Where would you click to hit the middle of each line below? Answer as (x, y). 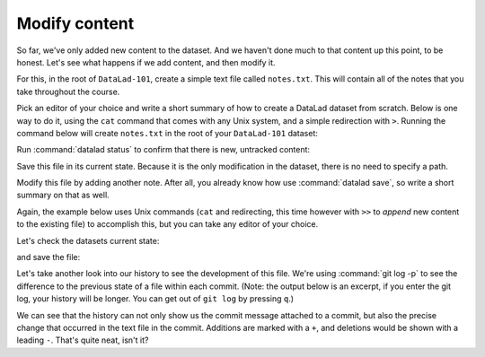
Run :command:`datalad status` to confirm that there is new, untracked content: (163, 150)
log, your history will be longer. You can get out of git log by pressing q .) (155, 299)
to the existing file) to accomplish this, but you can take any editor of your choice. (168, 224)
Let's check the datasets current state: (88, 240)
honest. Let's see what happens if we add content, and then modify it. (146, 62)
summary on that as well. (63, 195)
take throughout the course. (68, 91)
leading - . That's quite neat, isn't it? (83, 340)
